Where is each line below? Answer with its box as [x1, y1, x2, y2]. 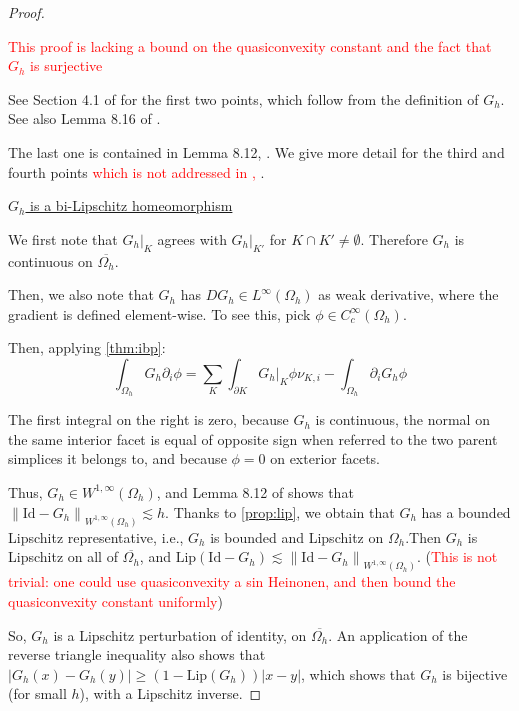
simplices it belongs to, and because [8, 448, 227, 469]
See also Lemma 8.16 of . [8, 108, 161, 129]
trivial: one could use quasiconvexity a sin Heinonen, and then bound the [8, 571, 456, 592]
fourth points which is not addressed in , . [8, 161, 265, 182]
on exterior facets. [270, 448, 381, 469]
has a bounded [421, 501, 511, 522]
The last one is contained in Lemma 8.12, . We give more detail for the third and [8, 141, 505, 162]
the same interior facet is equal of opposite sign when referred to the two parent [8, 428, 498, 449]
